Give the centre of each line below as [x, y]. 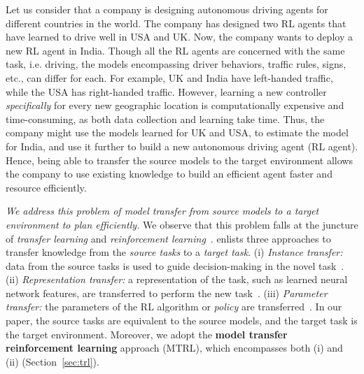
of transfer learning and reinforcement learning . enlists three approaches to [168, 238]
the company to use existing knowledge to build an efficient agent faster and [169, 174]
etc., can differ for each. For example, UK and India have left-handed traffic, [169, 77]
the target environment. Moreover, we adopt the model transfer [147, 334]
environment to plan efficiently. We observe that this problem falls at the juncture [182, 224]
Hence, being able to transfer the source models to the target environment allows [179, 160]
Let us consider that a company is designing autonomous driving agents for [167, 9]
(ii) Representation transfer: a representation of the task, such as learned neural [177, 279]
